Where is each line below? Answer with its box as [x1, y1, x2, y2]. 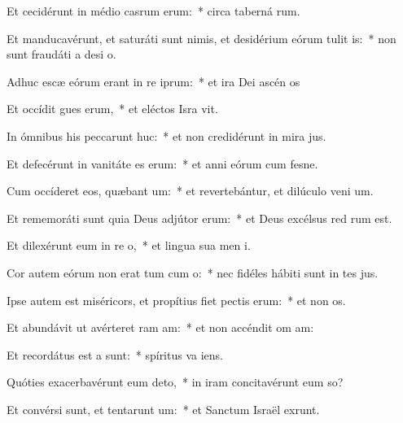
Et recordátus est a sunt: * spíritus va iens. [7, 346, 223, 363]
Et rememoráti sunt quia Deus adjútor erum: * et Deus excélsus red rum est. [7, 209, 392, 226]
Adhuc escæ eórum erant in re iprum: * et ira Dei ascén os [7, 72, 300, 89]
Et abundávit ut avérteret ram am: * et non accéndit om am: [7, 319, 314, 336]
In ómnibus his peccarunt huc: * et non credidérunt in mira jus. [7, 127, 326, 144]
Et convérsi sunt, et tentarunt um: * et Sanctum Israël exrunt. [7, 400, 320, 417]
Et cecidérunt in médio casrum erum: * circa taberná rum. [7, 2, 300, 19]
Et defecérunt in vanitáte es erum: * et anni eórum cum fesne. [7, 155, 318, 172]
